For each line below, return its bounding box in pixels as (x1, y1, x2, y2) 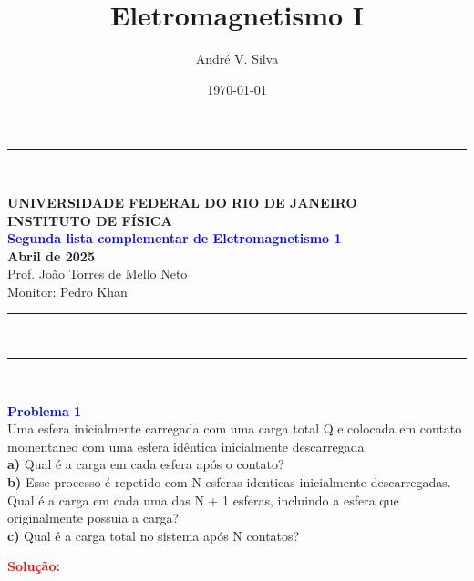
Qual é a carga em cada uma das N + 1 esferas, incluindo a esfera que (7, 490, 399, 509)
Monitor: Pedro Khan (7, 281, 128, 301)
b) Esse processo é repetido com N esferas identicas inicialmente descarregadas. (7, 473, 451, 492)
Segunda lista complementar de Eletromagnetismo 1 (7, 229, 342, 248)
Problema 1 (7, 401, 82, 420)
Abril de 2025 (7, 246, 95, 265)
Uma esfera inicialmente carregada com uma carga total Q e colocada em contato (7, 419, 462, 438)
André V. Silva (195, 49, 279, 68)
